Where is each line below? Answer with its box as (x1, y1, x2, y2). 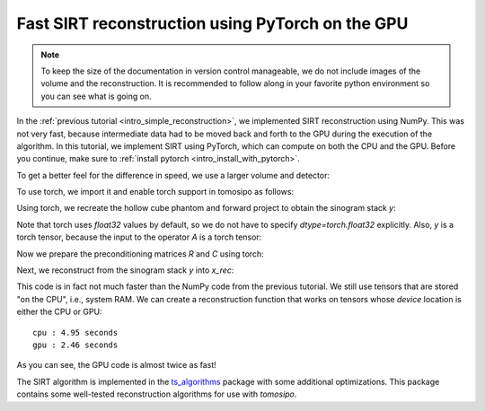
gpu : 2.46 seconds (32, 339, 119, 350)
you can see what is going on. (40, 91, 152, 101)
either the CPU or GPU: (16, 306, 102, 318)
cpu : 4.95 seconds (32, 328, 119, 337)
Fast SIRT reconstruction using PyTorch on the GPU (16, 13, 409, 33)
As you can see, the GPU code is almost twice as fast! (16, 360, 217, 371)
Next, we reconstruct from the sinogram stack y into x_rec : (16, 265, 234, 275)
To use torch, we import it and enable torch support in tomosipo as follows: (16, 187, 295, 197)
